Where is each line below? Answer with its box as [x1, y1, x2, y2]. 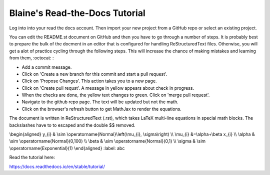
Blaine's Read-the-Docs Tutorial [9, 7, 145, 18]
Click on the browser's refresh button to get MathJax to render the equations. [21, 106, 182, 112]
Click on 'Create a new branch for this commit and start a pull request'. [21, 71, 167, 77]
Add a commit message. [21, 64, 72, 70]
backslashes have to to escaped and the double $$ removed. [9, 122, 135, 128]
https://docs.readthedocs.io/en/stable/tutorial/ [9, 164, 105, 170]
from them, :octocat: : [9, 55, 54, 61]
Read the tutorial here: [9, 155, 55, 161]
